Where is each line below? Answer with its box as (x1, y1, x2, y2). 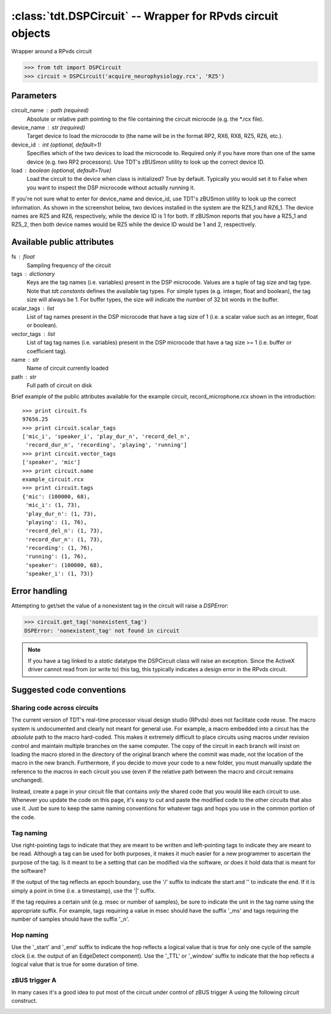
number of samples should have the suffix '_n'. (11, 915, 129, 923)
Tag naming (11, 828, 47, 837)
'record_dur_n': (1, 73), (25, 536, 104, 543)
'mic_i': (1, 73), (25, 501, 81, 509)
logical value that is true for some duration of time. (11, 960, 139, 968)
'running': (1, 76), (25, 553, 87, 560)
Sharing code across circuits (11, 704, 99, 712)
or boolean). (26, 322, 58, 329)
